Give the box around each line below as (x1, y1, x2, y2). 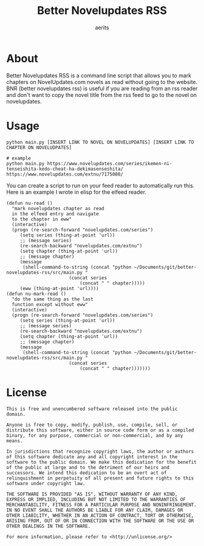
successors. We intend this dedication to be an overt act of (6, 470, 167, 476)
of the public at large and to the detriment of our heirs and (6, 464, 170, 470)
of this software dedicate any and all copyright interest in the (6, 453, 178, 460)
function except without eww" (12, 301, 88, 308)
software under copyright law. (6, 480, 86, 486)
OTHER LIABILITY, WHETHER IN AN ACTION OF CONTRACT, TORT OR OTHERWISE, (6, 512, 194, 519)
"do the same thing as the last (12, 296, 94, 302)
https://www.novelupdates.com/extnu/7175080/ (6, 171, 123, 177)
